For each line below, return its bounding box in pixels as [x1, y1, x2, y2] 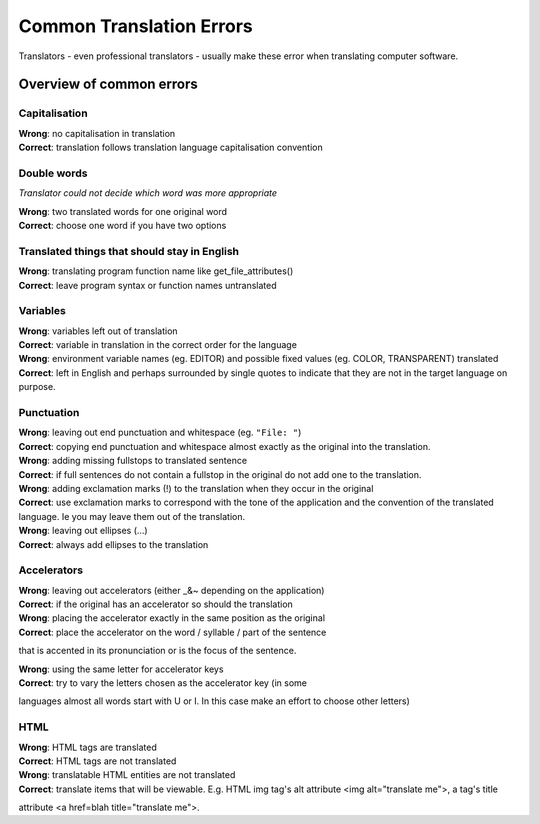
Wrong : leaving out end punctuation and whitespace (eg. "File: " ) [18, 426, 302, 439]
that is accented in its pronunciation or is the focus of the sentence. [18, 645, 297, 657]
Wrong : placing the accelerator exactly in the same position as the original [18, 612, 325, 624]
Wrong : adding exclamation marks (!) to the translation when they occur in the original [18, 482, 374, 494]
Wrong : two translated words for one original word [18, 205, 228, 217]
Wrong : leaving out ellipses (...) [18, 525, 149, 537]
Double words [18, 166, 88, 180]
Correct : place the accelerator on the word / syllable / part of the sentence [18, 626, 327, 638]
